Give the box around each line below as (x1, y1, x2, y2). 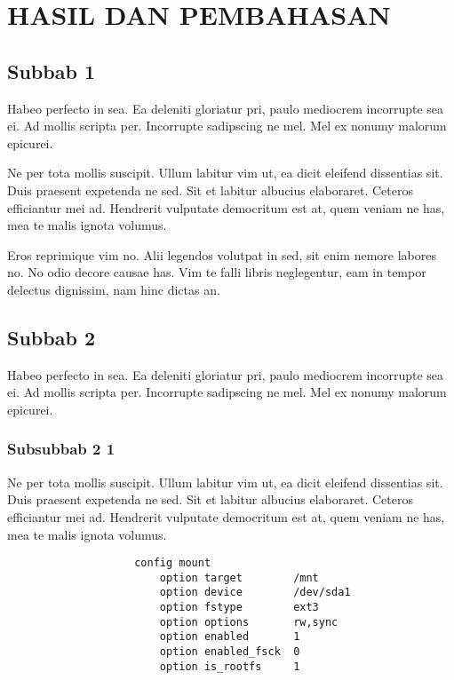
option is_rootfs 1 (159, 660, 300, 673)
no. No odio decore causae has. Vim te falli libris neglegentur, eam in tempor (7, 263, 426, 281)
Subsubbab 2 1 (7, 438, 115, 460)
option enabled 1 (159, 630, 300, 644)
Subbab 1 (7, 57, 95, 84)
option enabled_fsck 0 (159, 645, 300, 659)
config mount (134, 557, 211, 570)
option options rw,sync (159, 615, 339, 629)
